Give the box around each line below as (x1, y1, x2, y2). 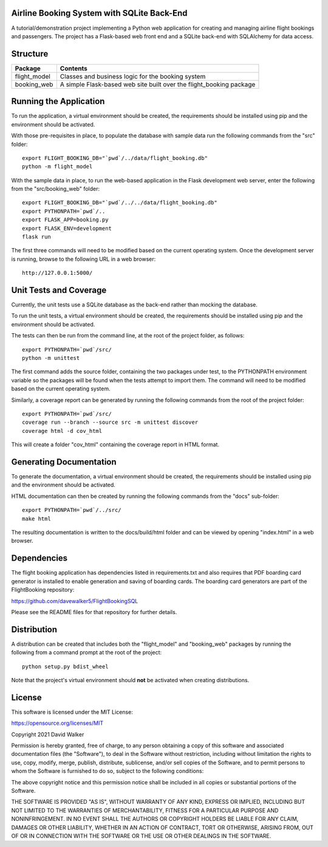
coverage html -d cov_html (22, 427, 103, 434)
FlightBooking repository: (11, 586, 75, 593)
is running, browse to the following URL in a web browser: (11, 255, 156, 263)
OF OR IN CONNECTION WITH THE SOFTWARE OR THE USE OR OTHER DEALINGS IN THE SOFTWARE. (11, 832, 272, 839)
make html (22, 515, 51, 522)
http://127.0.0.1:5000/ (22, 269, 93, 277)
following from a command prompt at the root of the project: (11, 649, 162, 656)
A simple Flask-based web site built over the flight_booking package (60, 80, 256, 88)
